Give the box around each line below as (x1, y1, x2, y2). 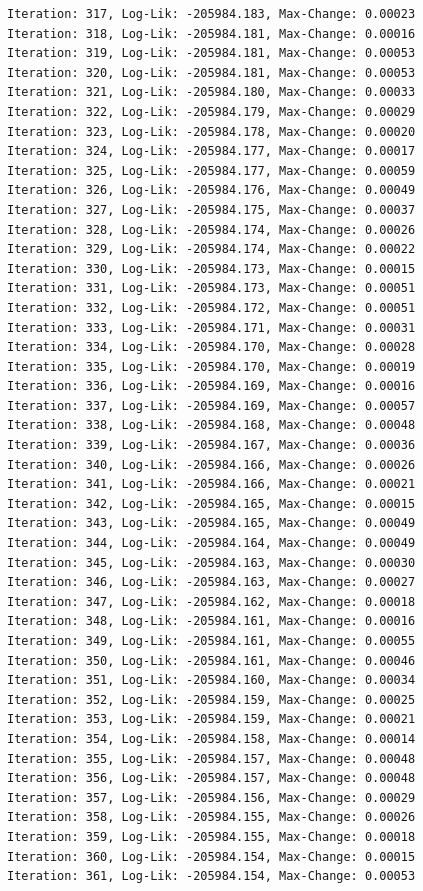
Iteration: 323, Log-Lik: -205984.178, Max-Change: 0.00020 (7, 124, 416, 139)
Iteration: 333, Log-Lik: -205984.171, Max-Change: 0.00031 (7, 320, 416, 335)
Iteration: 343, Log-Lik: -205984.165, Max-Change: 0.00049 (7, 516, 416, 531)
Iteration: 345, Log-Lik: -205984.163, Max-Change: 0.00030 (7, 555, 416, 570)
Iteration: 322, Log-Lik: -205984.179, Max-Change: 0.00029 (7, 104, 416, 119)
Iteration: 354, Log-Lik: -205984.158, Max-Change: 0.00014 (7, 731, 416, 746)
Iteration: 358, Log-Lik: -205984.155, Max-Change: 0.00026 (7, 810, 416, 825)
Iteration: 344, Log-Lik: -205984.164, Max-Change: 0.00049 (7, 536, 416, 551)
